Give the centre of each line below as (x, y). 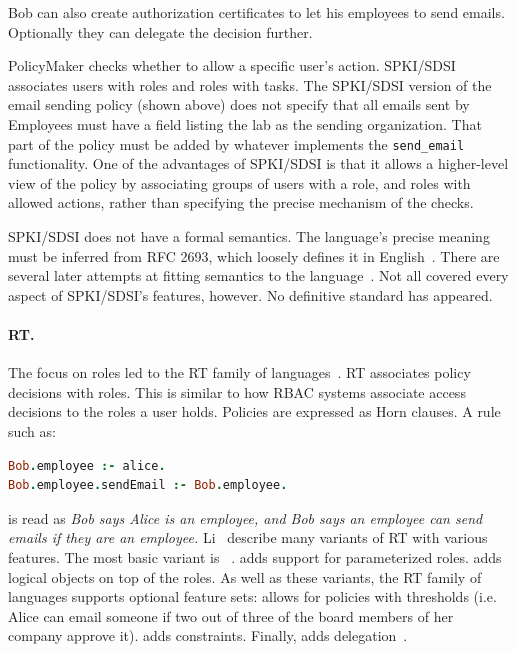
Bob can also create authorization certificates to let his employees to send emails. (256, 12)
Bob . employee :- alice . (87, 465)
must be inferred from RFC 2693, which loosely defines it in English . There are (254, 255)
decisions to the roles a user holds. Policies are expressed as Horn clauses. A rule (254, 411)
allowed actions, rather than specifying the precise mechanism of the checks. (241, 202)
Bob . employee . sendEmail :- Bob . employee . (148, 485)
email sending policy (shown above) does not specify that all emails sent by (239, 104)
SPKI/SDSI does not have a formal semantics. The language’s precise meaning (249, 236)
